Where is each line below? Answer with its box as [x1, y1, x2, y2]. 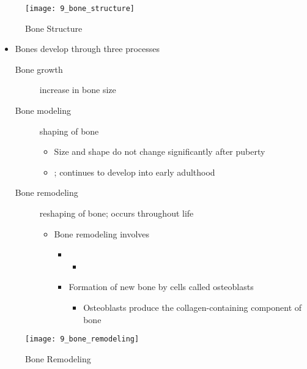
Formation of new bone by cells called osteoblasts [68, 280, 254, 293]
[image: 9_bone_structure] [25, 4, 135, 13]
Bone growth [15, 62, 63, 75]
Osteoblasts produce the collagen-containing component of [83, 300, 302, 313]
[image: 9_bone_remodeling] [25, 335, 139, 344]
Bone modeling [15, 104, 71, 117]
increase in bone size [39, 83, 116, 96]
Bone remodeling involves [54, 227, 150, 240]
